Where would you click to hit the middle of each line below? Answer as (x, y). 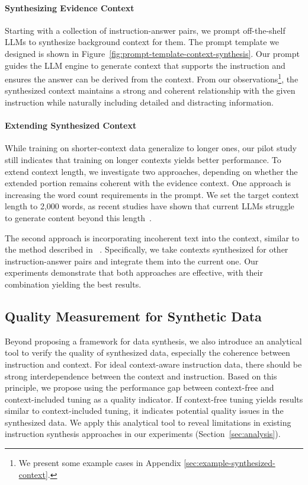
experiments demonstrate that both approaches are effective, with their (134, 272)
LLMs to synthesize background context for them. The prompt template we (142, 42)
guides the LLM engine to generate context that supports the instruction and (145, 65)
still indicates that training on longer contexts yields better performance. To (143, 159)
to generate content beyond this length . (78, 217)
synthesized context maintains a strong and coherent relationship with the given (150, 90)
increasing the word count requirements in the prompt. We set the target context (152, 194)
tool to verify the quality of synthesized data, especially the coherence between (147, 352)
